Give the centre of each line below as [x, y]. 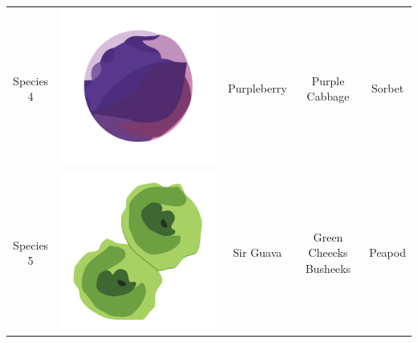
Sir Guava [257, 252]
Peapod [387, 252]
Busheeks [328, 268]
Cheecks [328, 252]
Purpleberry [257, 88]
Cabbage [328, 96]
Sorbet [388, 88]
